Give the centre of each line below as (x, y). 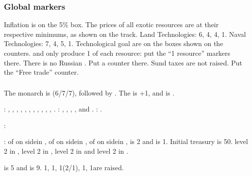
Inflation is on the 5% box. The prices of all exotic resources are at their (111, 24)
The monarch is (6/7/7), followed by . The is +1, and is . (89, 92)
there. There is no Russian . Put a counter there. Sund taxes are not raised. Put (123, 62)
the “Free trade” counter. (41, 72)
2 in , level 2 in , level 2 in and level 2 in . (66, 151)
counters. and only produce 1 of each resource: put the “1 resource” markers (117, 53)
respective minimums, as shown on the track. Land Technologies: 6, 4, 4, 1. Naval (125, 34)
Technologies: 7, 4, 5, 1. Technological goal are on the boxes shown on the (114, 43)
